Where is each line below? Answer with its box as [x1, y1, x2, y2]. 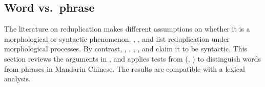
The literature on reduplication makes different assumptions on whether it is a [4, 23, 250, 34]
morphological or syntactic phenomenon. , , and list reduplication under [4, 33, 230, 44]
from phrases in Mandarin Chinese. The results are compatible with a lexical [4, 63, 245, 74]
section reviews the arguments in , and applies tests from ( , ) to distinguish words [4, 53, 261, 64]
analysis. [4, 73, 31, 84]
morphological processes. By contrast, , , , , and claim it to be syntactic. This [4, 43, 248, 54]
